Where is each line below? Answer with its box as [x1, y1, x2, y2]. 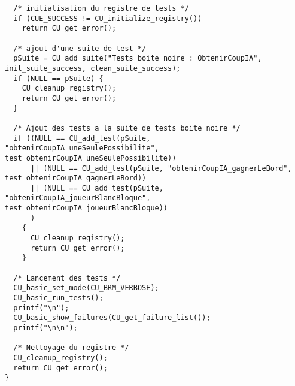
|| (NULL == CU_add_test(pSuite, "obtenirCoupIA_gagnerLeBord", [30, 164, 292, 173]
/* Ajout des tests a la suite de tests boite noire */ [13, 123, 241, 132]
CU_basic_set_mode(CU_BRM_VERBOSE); [13, 284, 159, 292]
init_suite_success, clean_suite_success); [5, 64, 181, 73]
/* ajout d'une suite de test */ [13, 44, 147, 53]
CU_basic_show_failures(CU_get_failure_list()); [13, 313, 211, 322]
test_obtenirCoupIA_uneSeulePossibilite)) [5, 153, 177, 162]
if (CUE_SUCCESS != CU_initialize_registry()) [13, 14, 202, 23]
